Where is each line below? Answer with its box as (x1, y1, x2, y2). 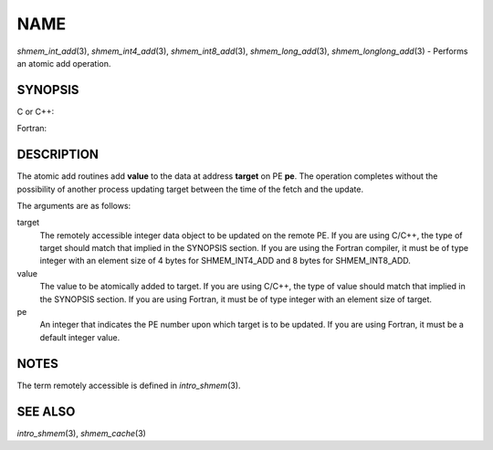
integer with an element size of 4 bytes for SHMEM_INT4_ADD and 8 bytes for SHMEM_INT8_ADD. (39, 256, 411, 267)
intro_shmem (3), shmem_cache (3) (16, 427, 146, 438)
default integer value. (39, 331, 121, 342)
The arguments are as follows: (16, 200, 131, 211)
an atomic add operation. (16, 58, 111, 68)
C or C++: (16, 106, 55, 117)
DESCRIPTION (16, 147, 100, 162)
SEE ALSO (16, 403, 76, 419)
